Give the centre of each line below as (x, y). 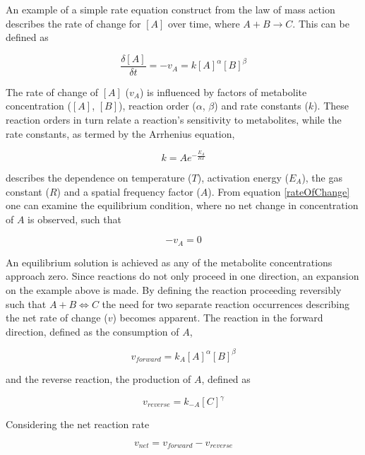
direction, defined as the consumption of (92, 331)
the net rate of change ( (57, 318)
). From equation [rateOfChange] (279, 191)
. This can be (321, 23)
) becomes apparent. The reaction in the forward (218, 318)
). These (331, 106)
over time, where (204, 23)
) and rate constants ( (261, 106)
